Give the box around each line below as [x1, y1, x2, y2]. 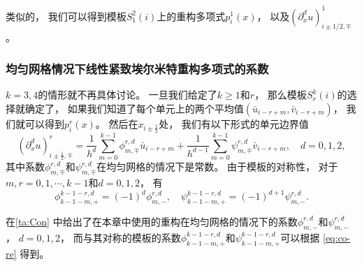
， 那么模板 [254, 87, 307, 102]
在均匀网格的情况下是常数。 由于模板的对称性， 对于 [96, 159, 338, 174]
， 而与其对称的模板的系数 [60, 230, 181, 244]
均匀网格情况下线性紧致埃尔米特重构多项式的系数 [6, 59, 269, 77]
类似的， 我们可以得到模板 [6, 8, 126, 23]
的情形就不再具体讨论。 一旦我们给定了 [38, 87, 217, 102]
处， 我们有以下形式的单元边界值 [159, 116, 309, 131]
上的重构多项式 [157, 8, 226, 23]
